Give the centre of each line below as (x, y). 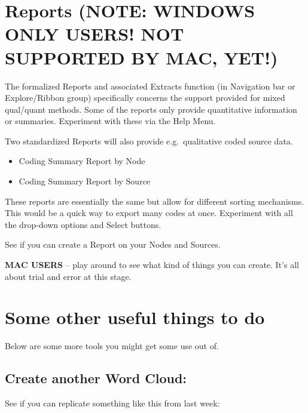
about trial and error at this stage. (68, 276)
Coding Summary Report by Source (85, 181)
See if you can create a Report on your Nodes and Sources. (113, 244)
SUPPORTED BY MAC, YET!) (141, 57)
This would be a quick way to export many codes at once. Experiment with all (149, 213)
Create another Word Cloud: (96, 378)
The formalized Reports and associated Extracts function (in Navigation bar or (150, 86)
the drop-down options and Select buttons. (83, 224)
